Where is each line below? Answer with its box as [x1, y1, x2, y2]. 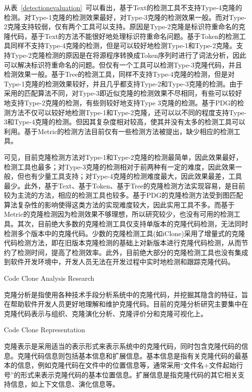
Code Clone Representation [4, 324, 85, 335]
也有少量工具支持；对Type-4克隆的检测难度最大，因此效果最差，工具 [24, 171, 242, 181]
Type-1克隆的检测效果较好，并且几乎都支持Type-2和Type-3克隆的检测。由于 [4, 78, 243, 88]
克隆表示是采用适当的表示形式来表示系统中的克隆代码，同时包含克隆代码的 [4, 341, 241, 351]
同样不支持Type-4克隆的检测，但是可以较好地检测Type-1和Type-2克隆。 [10, 40, 236, 51]
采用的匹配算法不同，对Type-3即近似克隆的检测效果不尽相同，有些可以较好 [4, 88, 242, 98]
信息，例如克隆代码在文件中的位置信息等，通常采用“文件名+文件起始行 [17, 360, 243, 370]
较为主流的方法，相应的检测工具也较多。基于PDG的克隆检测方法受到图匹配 [4, 190, 243, 200]
